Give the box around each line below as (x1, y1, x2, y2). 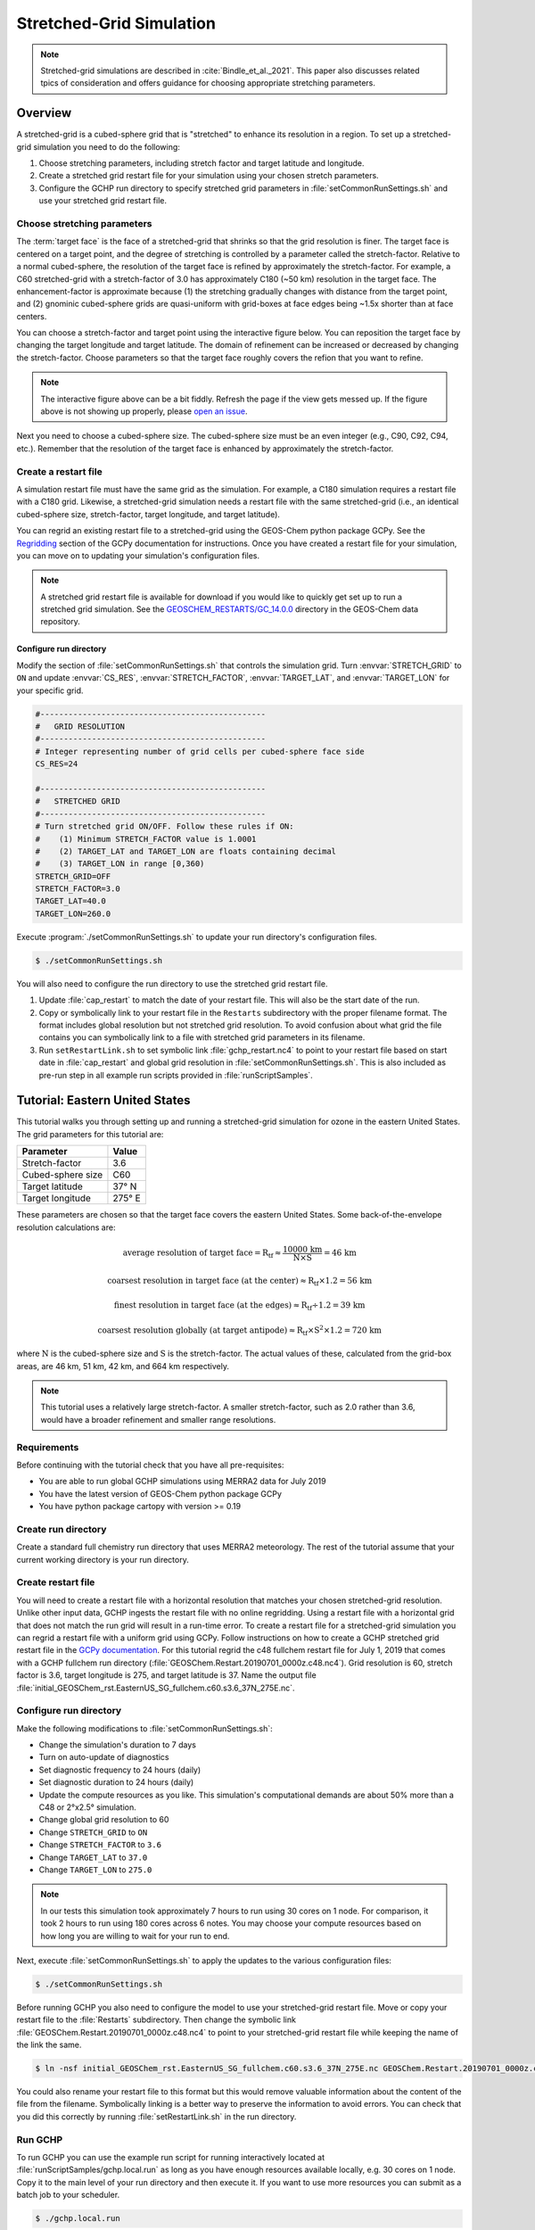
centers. (16, 310, 47, 321)
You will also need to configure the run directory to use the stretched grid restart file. (16, 978, 328, 989)
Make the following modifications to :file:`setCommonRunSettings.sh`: (16, 1722, 274, 1734)
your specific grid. (16, 685, 84, 696)
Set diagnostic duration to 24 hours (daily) (38, 1777, 194, 1788)
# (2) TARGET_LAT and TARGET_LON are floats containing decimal (35, 846, 337, 856)
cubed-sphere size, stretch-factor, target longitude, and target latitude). (16, 508, 281, 519)
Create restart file (16, 1576, 95, 1589)
